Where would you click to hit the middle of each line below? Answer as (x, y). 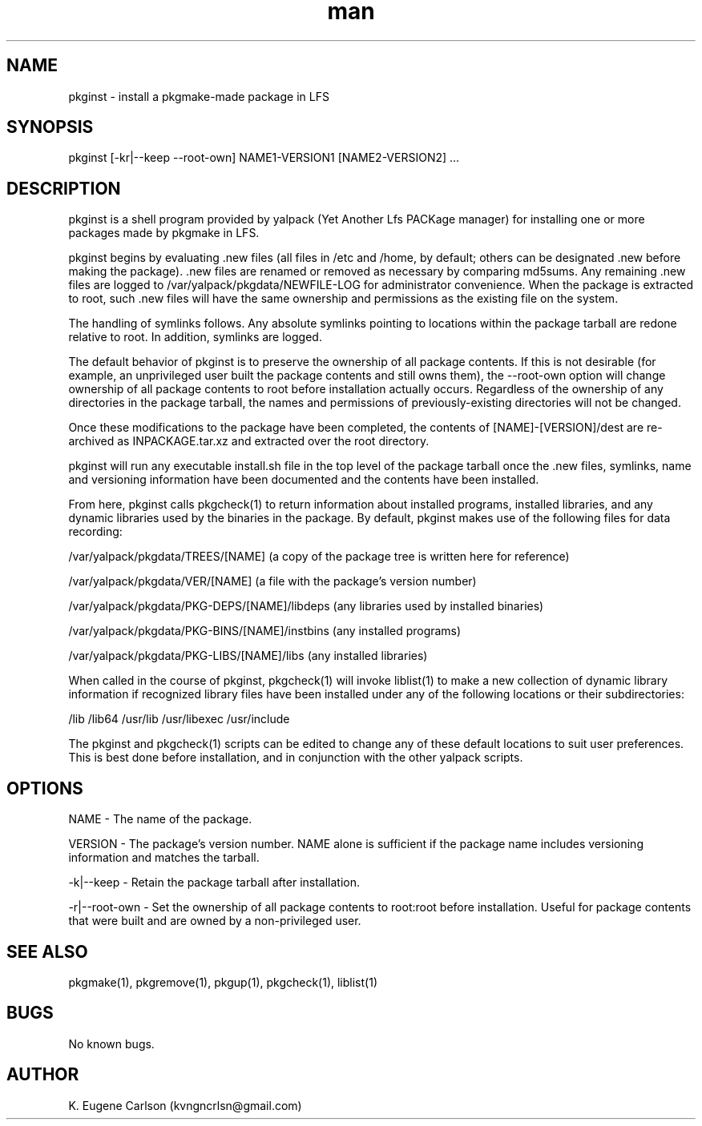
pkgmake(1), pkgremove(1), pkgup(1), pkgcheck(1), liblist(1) (223, 982)
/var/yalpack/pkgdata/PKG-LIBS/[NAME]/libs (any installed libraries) (248, 656)
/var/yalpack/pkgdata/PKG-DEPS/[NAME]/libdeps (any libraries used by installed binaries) (306, 606)
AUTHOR (43, 1075)
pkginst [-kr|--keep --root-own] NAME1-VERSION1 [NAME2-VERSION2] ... (264, 158)
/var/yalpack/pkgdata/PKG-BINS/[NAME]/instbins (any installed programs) (265, 631)
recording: (95, 532)
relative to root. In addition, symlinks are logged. (195, 337)
